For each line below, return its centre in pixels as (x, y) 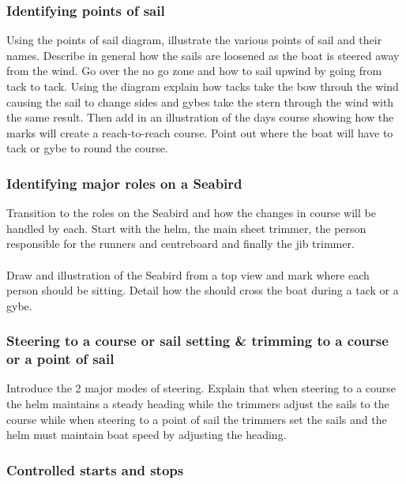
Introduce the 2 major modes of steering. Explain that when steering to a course (201, 388)
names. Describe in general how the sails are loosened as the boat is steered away (203, 55)
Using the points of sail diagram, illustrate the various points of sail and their (194, 40)
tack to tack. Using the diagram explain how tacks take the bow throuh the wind (203, 86)
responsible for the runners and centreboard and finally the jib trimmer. (180, 244)
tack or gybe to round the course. (87, 148)
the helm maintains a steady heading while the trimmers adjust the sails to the (198, 404)
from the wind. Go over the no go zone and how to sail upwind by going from (194, 71)
